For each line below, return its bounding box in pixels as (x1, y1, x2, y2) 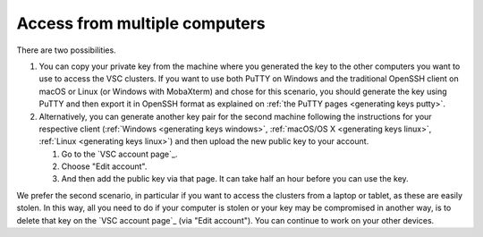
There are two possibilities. (16, 45, 116, 55)
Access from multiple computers (16, 13, 266, 33)
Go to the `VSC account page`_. (61, 148, 178, 159)
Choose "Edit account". (61, 161, 148, 172)
